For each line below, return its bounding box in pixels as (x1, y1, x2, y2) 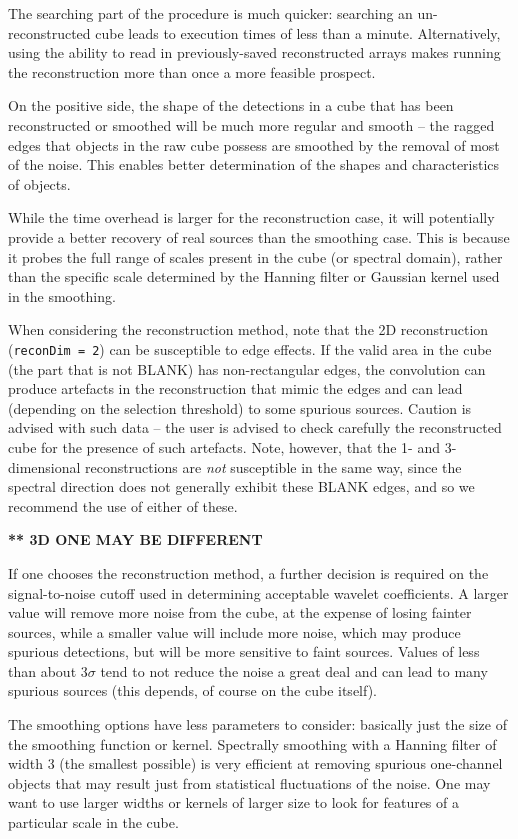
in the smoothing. (8, 285, 116, 306)
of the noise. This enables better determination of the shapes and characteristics (8, 154, 500, 175)
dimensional (8, 456, 81, 477)
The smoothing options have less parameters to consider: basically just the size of (8, 714, 507, 735)
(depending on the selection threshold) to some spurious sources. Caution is (8, 397, 472, 418)
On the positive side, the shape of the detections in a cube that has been (8, 95, 454, 116)
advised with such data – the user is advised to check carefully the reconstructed (8, 417, 502, 438)
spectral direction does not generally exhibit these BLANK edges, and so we (8, 476, 475, 497)
